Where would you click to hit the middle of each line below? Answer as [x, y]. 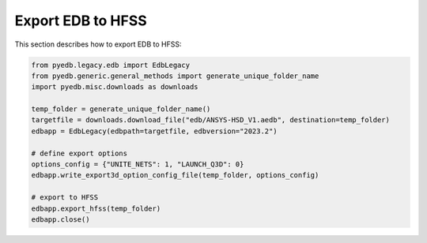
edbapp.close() [60, 220]
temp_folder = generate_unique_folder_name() [121, 109]
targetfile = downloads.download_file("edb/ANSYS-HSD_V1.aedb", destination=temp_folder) [211, 120]
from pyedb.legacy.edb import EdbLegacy [110, 65]
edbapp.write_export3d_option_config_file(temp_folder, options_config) [175, 175]
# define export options [79, 153]
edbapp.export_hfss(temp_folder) [96, 208]
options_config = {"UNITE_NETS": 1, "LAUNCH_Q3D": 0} [138, 164]
